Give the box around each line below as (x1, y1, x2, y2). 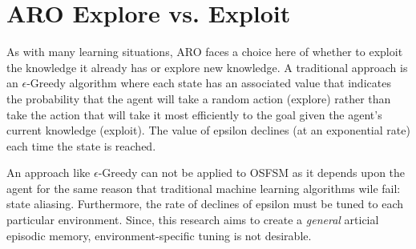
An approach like (6, 164, 91, 181)
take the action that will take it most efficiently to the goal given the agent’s (6, 106, 382, 122)
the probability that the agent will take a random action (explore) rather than (6, 90, 391, 106)
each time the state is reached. (6, 137, 156, 154)
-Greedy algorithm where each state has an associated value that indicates (26, 74, 391, 91)
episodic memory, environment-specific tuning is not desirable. (6, 227, 312, 243)
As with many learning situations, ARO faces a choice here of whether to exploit (6, 43, 403, 60)
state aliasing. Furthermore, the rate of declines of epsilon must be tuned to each (6, 195, 403, 212)
